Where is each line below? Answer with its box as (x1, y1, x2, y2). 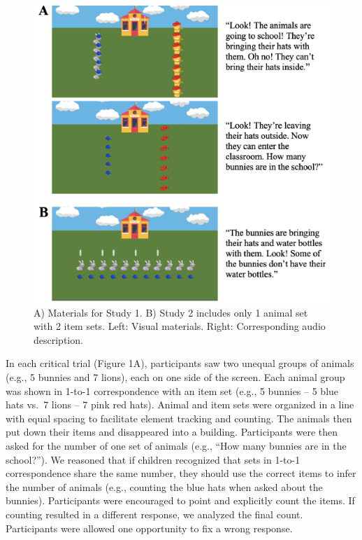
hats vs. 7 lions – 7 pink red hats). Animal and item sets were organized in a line (6, 397, 354, 412)
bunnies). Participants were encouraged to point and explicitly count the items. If (6, 493, 355, 508)
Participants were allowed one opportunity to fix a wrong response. (6, 520, 293, 535)
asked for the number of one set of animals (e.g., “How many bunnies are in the (6, 438, 347, 452)
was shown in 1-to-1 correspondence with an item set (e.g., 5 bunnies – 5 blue (6, 383, 339, 398)
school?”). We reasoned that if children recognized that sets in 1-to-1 (6, 452, 301, 466)
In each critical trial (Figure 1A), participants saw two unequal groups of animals (6, 356, 354, 371)
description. (34, 332, 83, 347)
